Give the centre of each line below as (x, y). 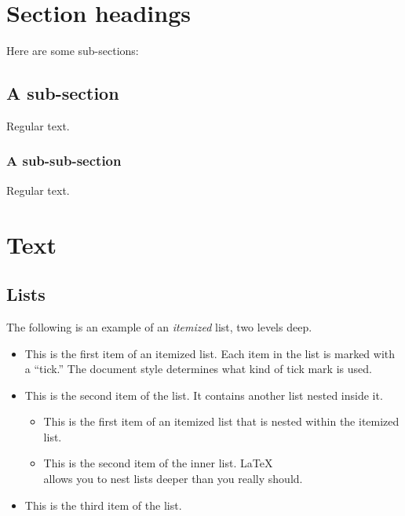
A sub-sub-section (64, 161)
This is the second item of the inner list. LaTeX (158, 463)
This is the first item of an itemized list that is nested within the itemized (221, 421)
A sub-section (63, 93)
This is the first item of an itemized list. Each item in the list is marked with (210, 353)
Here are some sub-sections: (73, 51)
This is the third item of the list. (103, 505)
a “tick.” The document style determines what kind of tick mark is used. (198, 369)
